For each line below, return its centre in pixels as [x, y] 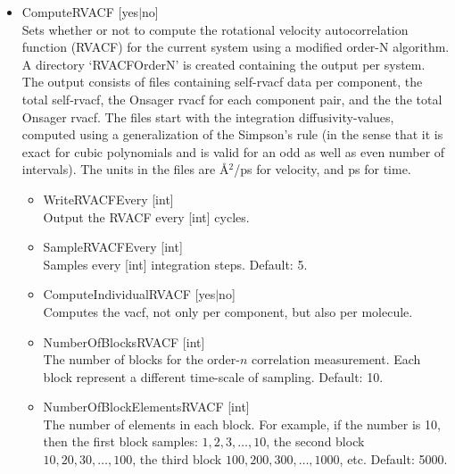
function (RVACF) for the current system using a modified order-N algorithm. [236, 47]
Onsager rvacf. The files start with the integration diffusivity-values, [208, 116]
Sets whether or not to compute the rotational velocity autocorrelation [215, 29]
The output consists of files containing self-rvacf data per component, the [222, 82]
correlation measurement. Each [336, 359]
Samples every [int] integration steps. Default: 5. [175, 264]
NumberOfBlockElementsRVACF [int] [146, 407]
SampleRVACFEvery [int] [113, 247]
